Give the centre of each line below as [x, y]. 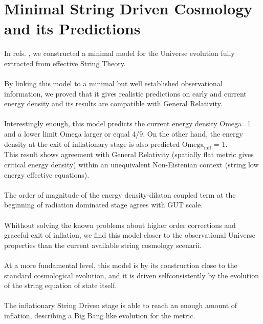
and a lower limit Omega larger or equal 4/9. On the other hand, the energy [124, 134]
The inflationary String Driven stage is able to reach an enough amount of [121, 305]
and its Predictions [72, 28]
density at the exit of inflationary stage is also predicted [92, 144]
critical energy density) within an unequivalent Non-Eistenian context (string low [131, 165]
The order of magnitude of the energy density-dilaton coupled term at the [120, 194]
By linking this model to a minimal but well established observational [113, 83]
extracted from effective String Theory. [65, 63]
